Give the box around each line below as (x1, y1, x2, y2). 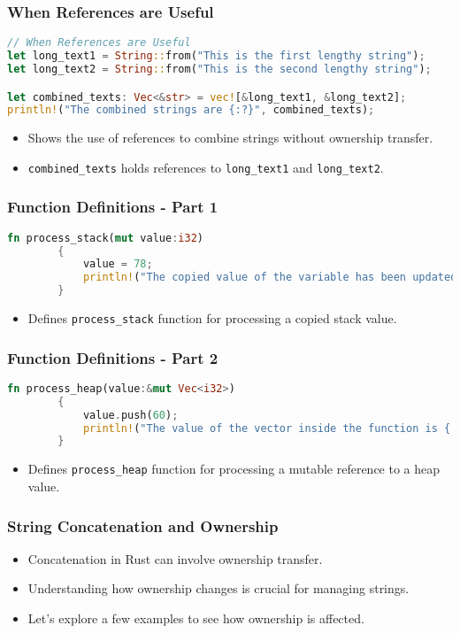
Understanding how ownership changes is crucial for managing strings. (27, 579, 410, 598)
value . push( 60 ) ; (82, 408, 179, 421)
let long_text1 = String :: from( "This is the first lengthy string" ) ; (7, 50, 425, 63)
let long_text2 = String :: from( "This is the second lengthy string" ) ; (7, 62, 432, 75)
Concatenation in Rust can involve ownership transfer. (27, 549, 323, 567)
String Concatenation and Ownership (7, 514, 279, 537)
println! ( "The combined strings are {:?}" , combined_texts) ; (7, 104, 375, 117)
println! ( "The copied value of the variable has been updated (82, 271, 457, 284)
